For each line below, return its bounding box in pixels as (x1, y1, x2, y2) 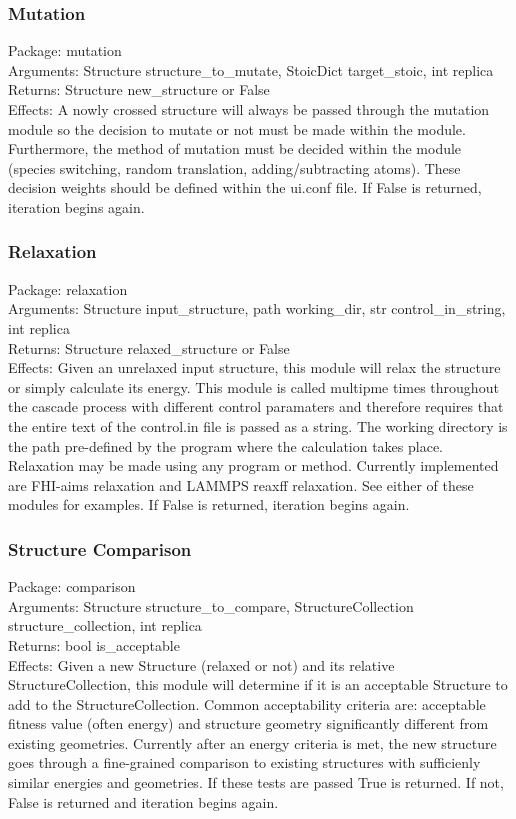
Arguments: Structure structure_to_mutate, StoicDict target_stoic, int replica (8, 59, 494, 80)
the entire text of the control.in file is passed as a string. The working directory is (8, 415, 508, 436)
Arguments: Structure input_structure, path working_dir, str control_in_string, (8, 298, 506, 319)
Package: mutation (8, 40, 122, 61)
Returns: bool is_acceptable (8, 634, 180, 655)
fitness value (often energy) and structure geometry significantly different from (8, 713, 489, 734)
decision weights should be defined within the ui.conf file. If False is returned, (8, 177, 482, 198)
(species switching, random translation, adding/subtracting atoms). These (8, 157, 461, 178)
